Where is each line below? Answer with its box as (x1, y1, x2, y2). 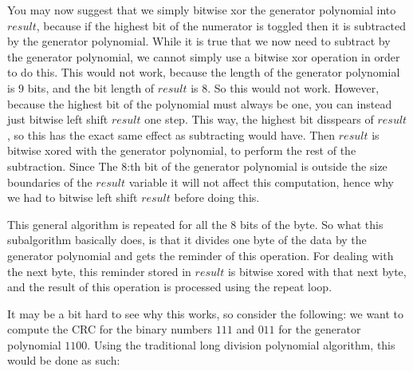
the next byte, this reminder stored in (7, 262, 191, 279)
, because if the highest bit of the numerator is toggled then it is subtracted (36, 17, 406, 34)
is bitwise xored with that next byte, (227, 262, 407, 279)
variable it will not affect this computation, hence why (128, 173, 394, 190)
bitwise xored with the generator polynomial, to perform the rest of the (7, 142, 356, 159)
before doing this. (174, 189, 260, 206)
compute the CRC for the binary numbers (7, 321, 213, 337)
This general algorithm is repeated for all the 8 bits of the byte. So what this (7, 215, 383, 232)
